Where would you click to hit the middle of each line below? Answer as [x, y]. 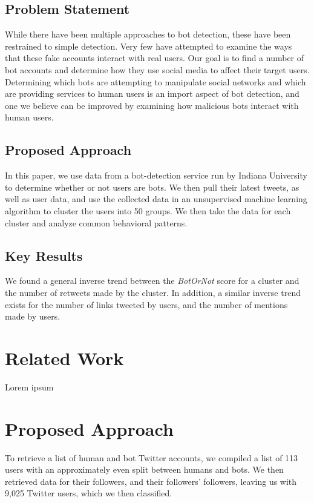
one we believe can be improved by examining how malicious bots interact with [152, 105]
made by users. [33, 316]
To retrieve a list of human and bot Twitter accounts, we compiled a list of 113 [152, 457]
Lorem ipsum [29, 386]
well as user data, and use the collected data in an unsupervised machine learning [156, 199]
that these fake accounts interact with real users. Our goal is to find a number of [155, 58]
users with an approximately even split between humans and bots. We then [144, 469]
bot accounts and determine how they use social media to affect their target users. [157, 69]
